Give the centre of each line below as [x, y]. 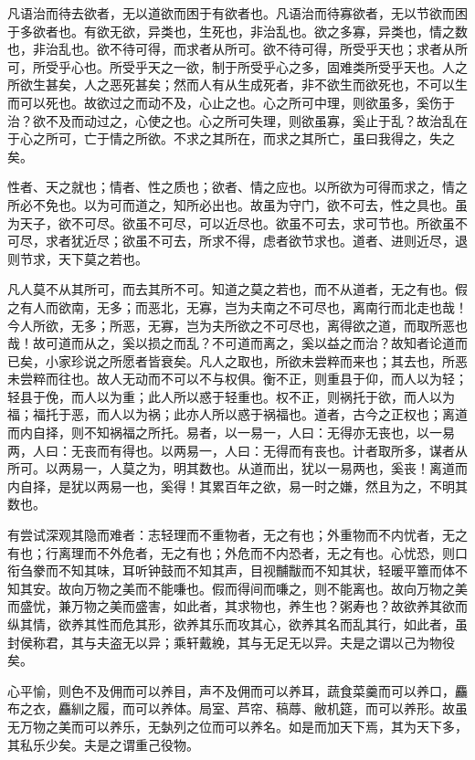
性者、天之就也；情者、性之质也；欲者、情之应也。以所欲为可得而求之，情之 [237, 187]
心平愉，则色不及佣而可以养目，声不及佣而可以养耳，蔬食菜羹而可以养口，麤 [237, 690]
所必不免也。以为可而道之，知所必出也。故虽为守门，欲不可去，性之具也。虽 [237, 204]
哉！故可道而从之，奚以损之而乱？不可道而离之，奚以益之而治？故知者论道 [231, 343]
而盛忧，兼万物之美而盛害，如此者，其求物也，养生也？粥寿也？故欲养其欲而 [237, 606]
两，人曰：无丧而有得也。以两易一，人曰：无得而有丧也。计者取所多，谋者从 [237, 450]
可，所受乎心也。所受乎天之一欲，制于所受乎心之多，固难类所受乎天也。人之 [237, 66]
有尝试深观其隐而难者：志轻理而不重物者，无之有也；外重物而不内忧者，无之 [237, 535]
